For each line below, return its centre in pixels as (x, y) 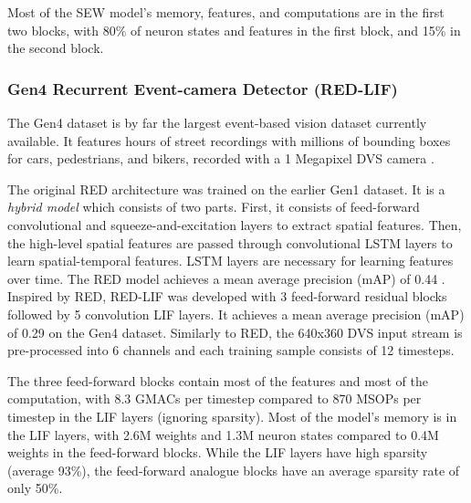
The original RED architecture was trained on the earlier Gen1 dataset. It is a (226, 189)
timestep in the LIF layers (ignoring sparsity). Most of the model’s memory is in (232, 416)
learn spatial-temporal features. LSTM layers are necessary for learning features (230, 261)
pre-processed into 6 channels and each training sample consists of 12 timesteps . (231, 350)
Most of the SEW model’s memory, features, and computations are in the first (226, 12)
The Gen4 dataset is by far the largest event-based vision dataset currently (217, 122)
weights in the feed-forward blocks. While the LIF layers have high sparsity (218, 452)
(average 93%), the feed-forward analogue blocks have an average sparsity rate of (234, 470)
